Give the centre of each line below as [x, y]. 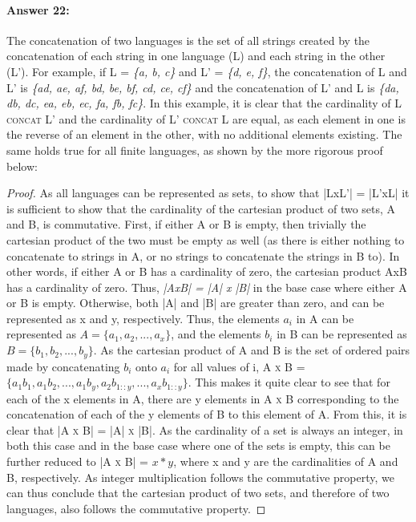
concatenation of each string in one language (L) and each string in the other [196, 56]
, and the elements [216, 334]
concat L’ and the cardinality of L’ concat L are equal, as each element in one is [206, 118]
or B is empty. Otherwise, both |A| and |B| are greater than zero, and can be [196, 303]
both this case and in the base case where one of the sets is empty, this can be [198, 445]
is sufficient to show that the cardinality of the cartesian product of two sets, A [201, 208]
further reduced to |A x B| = [78, 461]
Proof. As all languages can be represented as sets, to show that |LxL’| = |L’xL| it [208, 193]
